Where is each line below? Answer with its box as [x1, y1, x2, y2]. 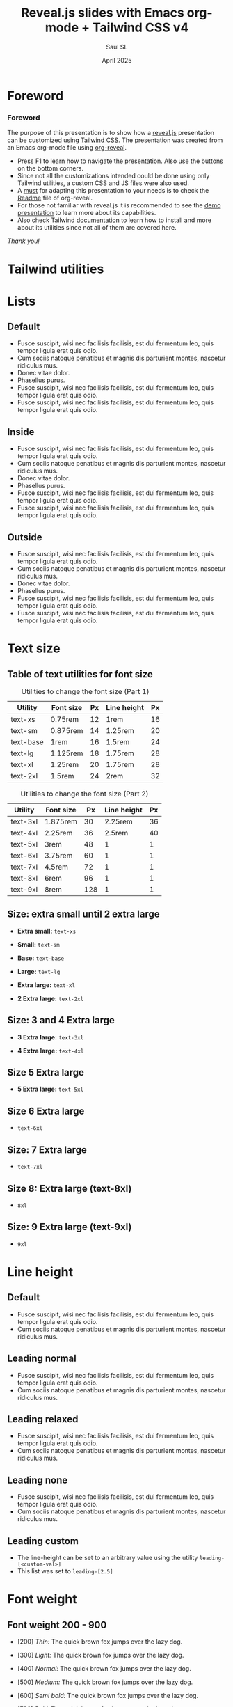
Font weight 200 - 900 [7, 1619, 107, 1630]
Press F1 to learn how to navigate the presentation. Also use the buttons [17, 157, 224, 165]
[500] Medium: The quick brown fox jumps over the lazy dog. [17, 1678, 193, 1686]
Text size [7, 640, 61, 656]
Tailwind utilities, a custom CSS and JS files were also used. [17, 179, 190, 187]
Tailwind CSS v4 [93, 19, 189, 36]
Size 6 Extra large [7, 1105, 85, 1117]
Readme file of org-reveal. [17, 194, 93, 203]
